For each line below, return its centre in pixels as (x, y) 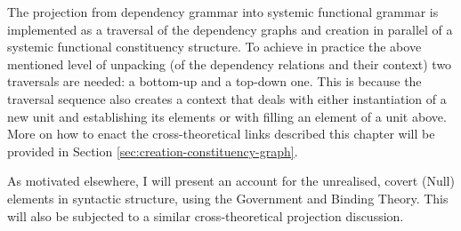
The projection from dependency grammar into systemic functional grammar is (223, 12)
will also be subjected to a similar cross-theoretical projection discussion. (206, 215)
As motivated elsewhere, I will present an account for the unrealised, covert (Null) (231, 181)
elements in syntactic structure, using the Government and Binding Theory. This (228, 198)
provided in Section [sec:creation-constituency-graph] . (153, 151)
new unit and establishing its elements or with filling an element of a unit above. (227, 116)
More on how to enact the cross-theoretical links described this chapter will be (221, 134)
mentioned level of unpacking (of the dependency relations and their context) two (230, 64)
